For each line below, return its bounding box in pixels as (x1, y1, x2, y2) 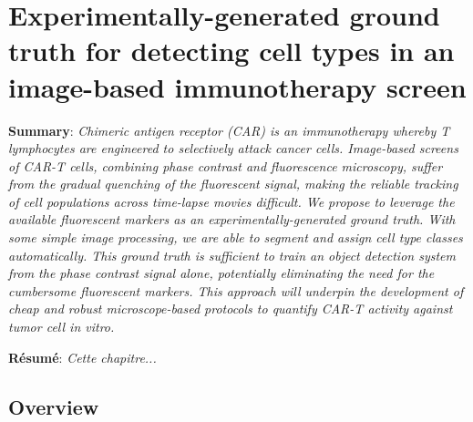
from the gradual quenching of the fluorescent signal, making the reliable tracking (8, 174, 458, 193)
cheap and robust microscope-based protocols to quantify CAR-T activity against (8, 299, 453, 318)
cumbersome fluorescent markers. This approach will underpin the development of (8, 281, 464, 300)
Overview (8, 392, 99, 420)
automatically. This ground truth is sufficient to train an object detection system (8, 245, 456, 264)
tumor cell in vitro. (8, 317, 115, 336)
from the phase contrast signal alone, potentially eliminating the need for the (8, 263, 435, 283)
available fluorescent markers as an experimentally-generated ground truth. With (8, 210, 456, 229)
